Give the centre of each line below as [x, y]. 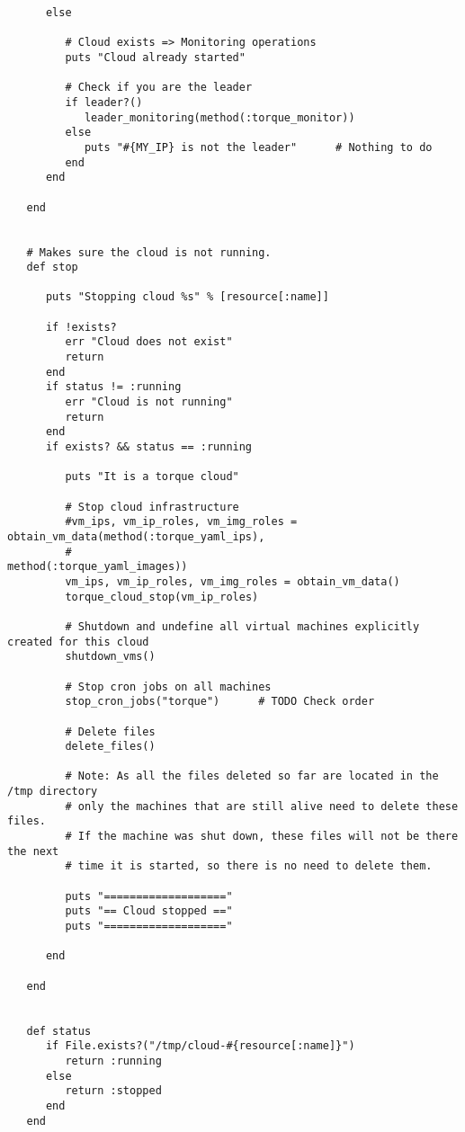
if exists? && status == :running [149, 447]
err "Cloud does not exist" [149, 342]
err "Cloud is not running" [149, 402]
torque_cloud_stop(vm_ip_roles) [162, 597]
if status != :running [113, 387]
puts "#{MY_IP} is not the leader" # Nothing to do [258, 147]
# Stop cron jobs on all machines [168, 686]
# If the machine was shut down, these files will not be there [262, 837]
